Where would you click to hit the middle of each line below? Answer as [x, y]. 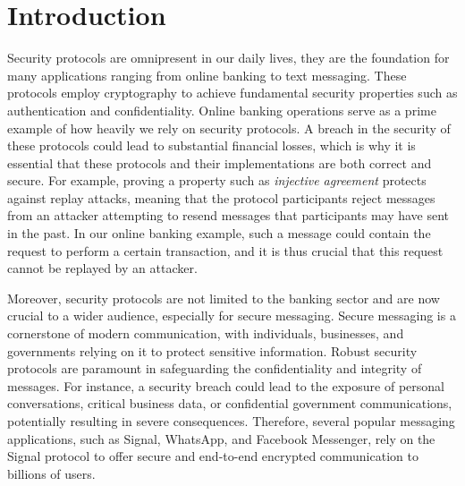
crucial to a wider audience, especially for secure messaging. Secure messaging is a [232, 315]
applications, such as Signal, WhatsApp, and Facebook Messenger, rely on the [221, 438]
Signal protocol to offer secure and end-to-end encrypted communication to [213, 456]
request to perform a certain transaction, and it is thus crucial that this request [225, 250]
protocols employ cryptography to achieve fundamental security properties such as [232, 93]
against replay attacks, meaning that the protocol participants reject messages [221, 197]
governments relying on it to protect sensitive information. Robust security [212, 350]
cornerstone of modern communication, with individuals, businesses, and [206, 333]
